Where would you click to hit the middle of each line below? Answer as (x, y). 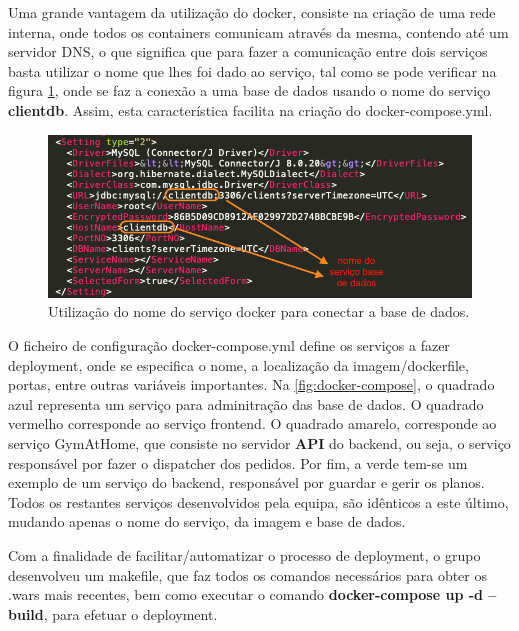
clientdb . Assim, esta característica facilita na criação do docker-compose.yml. (250, 109)
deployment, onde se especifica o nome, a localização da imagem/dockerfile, (238, 364)
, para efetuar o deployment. (130, 613)
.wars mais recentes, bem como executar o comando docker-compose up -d (246, 594)
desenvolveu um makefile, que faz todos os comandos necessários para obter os (247, 574)
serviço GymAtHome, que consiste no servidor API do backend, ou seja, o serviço (259, 443)
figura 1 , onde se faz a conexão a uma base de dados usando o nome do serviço (249, 90)
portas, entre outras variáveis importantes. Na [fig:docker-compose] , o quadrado (251, 384)
